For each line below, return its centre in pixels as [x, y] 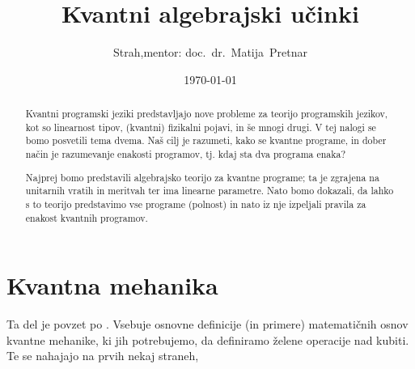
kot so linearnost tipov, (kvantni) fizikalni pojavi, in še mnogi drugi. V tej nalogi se [201, 127]
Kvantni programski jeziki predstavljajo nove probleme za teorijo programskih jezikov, [207, 114]
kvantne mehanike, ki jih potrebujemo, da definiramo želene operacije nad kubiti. [208, 339]
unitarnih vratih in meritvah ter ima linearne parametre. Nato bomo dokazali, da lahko [210, 191]
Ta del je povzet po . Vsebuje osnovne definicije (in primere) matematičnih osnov [207, 324]
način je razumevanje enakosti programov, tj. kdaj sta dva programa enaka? [186, 154]
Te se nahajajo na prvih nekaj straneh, [103, 356]
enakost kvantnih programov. [87, 217]
